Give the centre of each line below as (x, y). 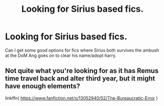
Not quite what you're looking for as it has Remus (82, 71)
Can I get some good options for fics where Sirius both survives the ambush (82, 50)
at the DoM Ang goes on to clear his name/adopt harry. (61, 55)
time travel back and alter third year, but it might (80, 79)
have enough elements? (42, 86)
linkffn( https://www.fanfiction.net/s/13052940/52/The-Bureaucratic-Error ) (82, 98)
